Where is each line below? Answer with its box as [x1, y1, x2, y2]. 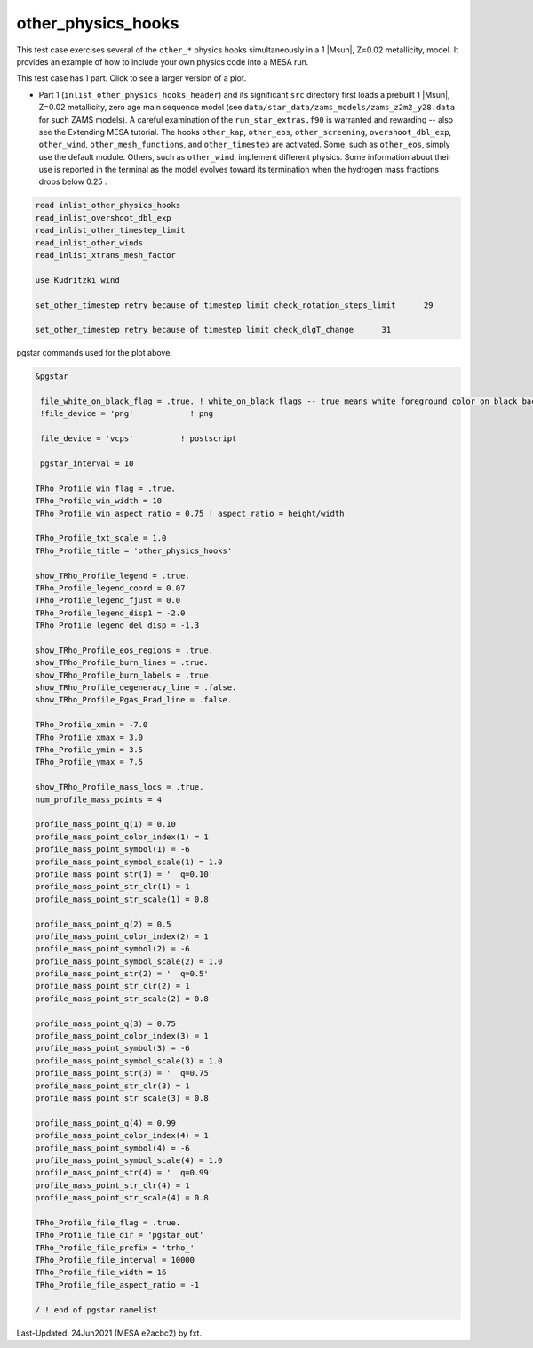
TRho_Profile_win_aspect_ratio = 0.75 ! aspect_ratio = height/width [35, 508, 345, 518]
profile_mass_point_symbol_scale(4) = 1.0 [35, 1155, 223, 1165]
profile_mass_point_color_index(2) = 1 [35, 931, 209, 942]
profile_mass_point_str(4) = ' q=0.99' [35, 1167, 213, 1178]
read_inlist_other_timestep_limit [35, 225, 186, 236]
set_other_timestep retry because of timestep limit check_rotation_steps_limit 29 [35, 300, 434, 310]
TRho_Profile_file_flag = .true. [35, 1217, 181, 1227]
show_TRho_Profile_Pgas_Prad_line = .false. [35, 694, 233, 705]
